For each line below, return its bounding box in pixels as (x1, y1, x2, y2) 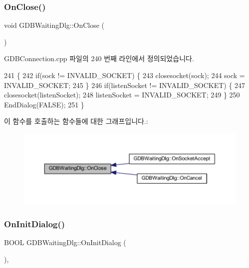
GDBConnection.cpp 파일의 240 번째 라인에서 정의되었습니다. (4, 53, 194, 64)
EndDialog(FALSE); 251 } (4, 99, 84, 109)
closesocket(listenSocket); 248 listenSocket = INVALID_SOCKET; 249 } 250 (4, 89, 240, 100)
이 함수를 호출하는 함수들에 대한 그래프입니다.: (4, 116, 148, 126)
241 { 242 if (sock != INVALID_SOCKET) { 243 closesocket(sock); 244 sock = (4, 70, 245, 80)
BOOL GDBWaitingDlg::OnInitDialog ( (4, 237, 126, 247)
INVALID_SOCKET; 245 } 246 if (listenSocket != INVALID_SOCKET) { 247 (4, 80, 246, 90)
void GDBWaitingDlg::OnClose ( (4, 20, 105, 30)
